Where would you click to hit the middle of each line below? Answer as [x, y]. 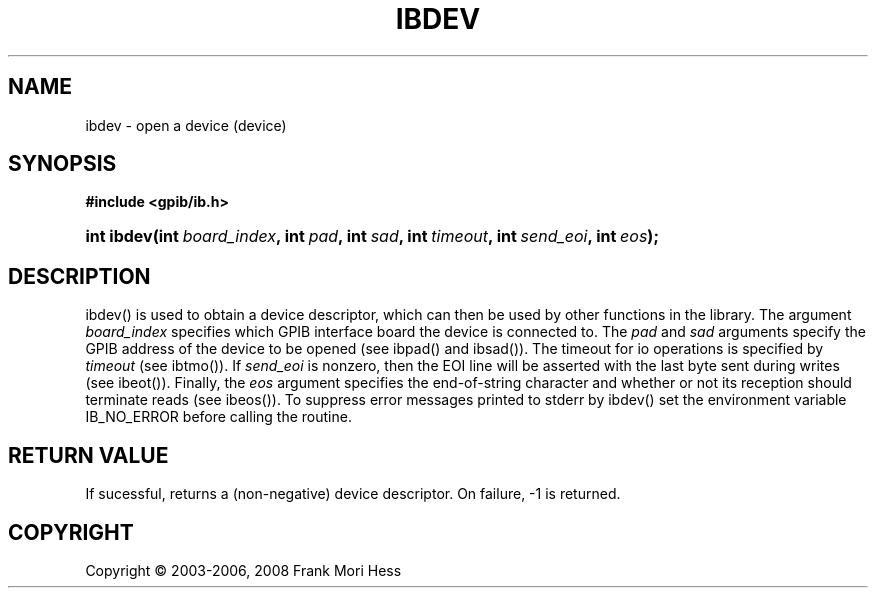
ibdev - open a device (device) [186, 125]
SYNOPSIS [62, 164]
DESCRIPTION [79, 276]
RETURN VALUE [88, 455]
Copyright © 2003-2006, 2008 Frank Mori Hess [243, 570]
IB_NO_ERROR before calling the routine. [218, 417]
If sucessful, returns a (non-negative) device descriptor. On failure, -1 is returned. [353, 494]
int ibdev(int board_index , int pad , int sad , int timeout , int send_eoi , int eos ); [372, 236]
